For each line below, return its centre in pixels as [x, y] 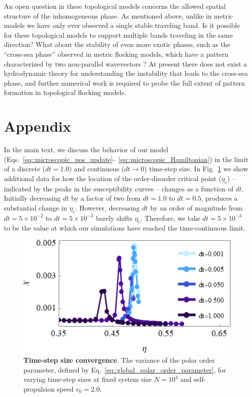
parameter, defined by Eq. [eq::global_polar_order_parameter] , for [125, 369]
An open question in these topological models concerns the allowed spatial [115, 6]
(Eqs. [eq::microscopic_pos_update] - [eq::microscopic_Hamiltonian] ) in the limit [126, 159]
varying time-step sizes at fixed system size [88, 379]
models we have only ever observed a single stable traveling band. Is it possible [122, 25]
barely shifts [114, 218]
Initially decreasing [32, 198]
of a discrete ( [25, 169]
